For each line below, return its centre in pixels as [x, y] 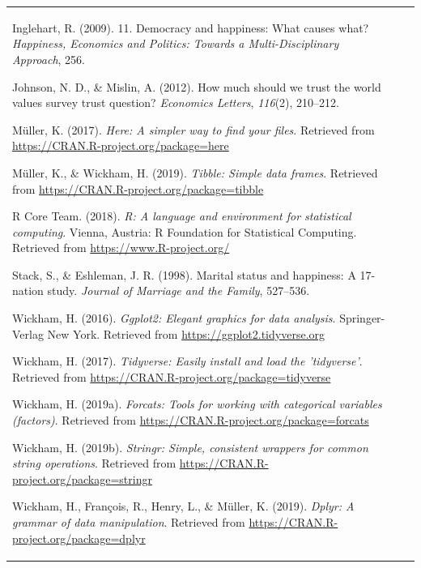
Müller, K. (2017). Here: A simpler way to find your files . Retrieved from [193, 129]
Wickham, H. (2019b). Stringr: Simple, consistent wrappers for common [190, 447]
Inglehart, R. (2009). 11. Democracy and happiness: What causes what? [191, 27]
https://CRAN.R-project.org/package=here [121, 145]
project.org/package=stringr [82, 478]
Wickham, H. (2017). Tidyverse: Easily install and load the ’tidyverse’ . [187, 361]
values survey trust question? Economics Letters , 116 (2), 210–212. [176, 102]
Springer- [362, 318]
